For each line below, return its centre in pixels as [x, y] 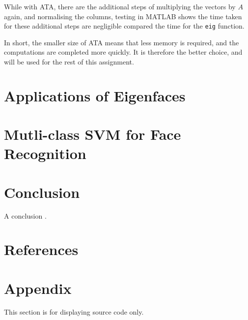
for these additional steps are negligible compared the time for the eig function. [124, 26]
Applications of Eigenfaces [95, 95]
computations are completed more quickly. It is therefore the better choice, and [123, 52]
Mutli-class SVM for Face [93, 134]
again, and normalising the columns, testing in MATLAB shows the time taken [123, 16]
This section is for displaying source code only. [74, 311]
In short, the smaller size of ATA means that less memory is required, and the [122, 42]
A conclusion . [25, 215]
